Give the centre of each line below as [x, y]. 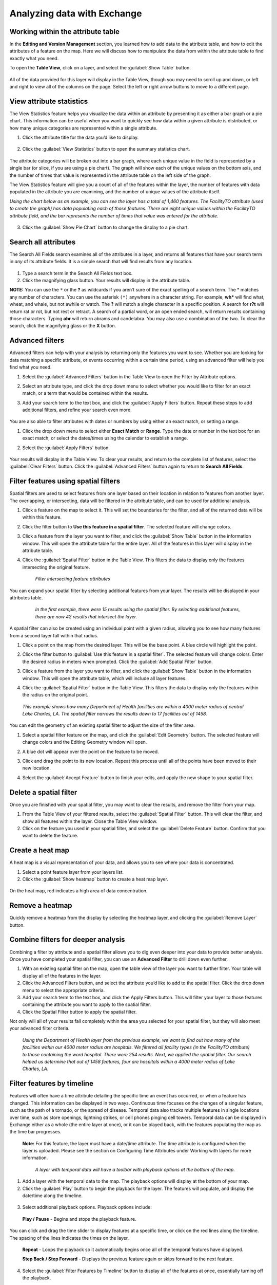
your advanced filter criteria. [39, 1029]
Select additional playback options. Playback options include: [87, 1207]
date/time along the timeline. [53, 1196]
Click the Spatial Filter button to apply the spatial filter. [80, 1012]
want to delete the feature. [50, 836]
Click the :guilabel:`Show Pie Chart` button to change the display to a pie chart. [106, 227]
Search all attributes [43, 242]
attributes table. [26, 598]
